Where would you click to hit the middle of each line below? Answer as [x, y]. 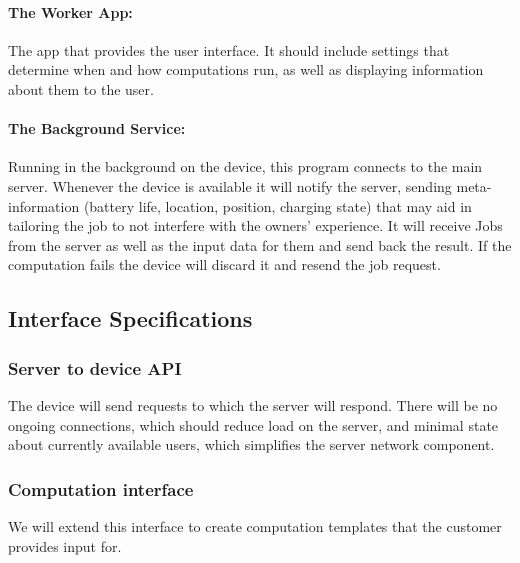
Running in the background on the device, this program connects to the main [245, 166]
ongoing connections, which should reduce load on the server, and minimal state [253, 424]
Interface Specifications [130, 318]
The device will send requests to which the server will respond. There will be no [253, 404]
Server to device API [95, 367]
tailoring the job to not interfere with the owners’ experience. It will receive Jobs [255, 225]
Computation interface [101, 488]
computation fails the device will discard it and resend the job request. [224, 264]
